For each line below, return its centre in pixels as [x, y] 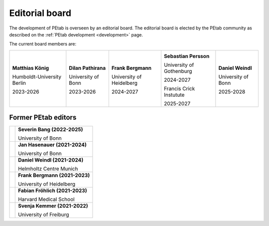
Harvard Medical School [46, 200]
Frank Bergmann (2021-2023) [54, 176]
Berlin [19, 83]
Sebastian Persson [187, 56]
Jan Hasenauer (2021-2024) [52, 145]
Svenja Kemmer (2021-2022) [53, 206]
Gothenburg [178, 71]
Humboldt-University [37, 76]
